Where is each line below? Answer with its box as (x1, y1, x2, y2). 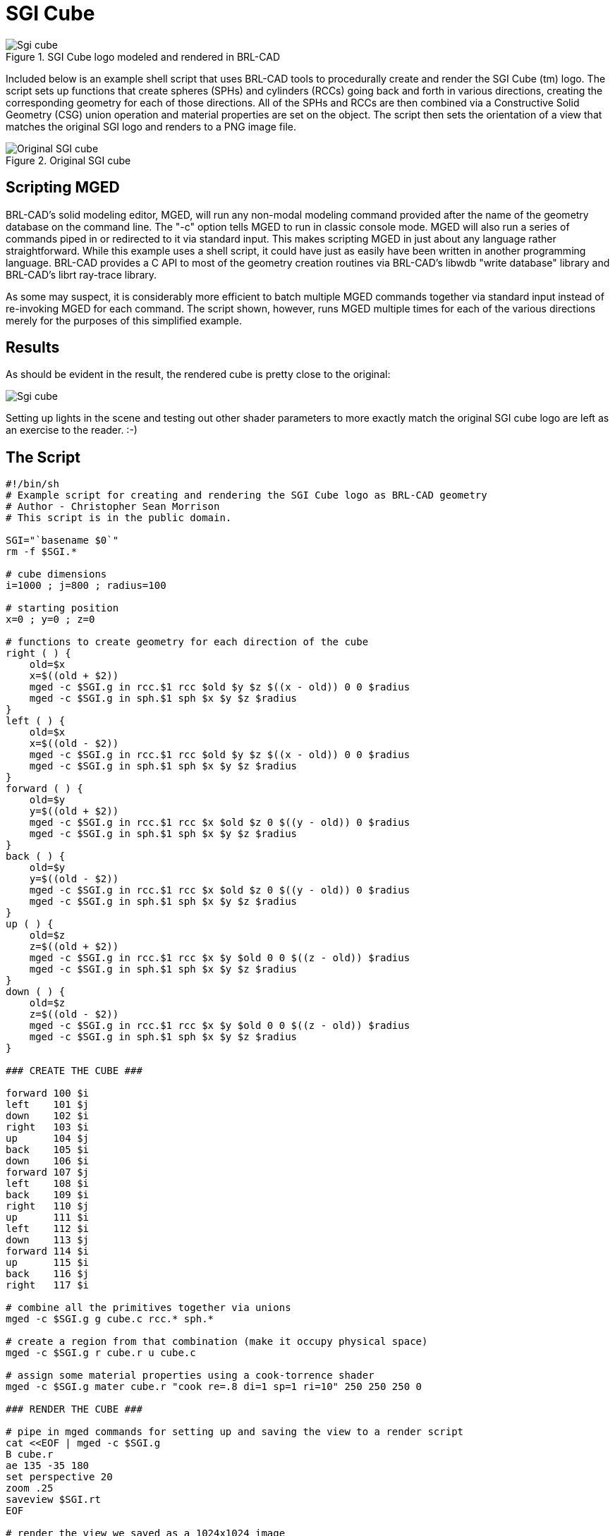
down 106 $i (6, 1155, 90, 1167)
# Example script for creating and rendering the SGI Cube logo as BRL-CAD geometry (6, 489, 487, 501)
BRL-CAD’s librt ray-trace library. (6, 268, 157, 281)
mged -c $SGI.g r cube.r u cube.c (6, 1347, 196, 1359)
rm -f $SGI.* (6, 546, 78, 558)
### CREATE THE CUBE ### (6, 1065, 142, 1077)
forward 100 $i (6, 1087, 90, 1099)
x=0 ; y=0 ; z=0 (6, 614, 95, 626)
